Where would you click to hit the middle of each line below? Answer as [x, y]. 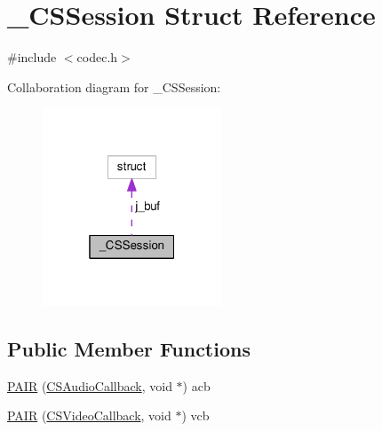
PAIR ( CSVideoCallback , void [89, 415]
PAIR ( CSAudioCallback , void [90, 385]
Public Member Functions [129, 348]
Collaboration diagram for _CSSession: [114, 86]
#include [32, 57]
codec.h [97, 57]
